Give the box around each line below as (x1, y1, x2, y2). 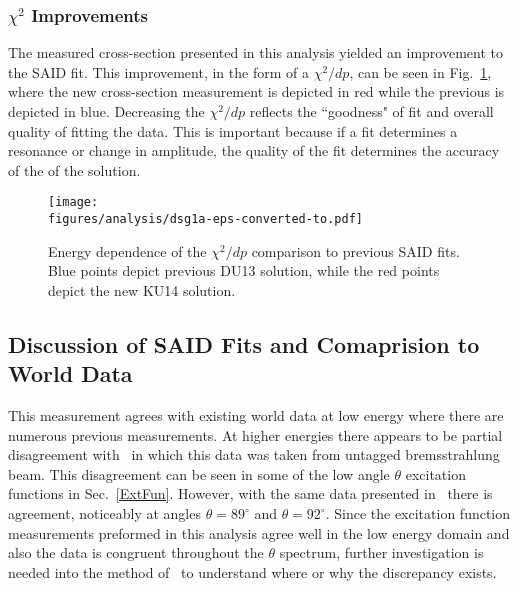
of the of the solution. (8, 159, 141, 180)
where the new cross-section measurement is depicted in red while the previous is (8, 81, 505, 102)
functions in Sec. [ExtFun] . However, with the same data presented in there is (8, 483, 493, 504)
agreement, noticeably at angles (8, 503, 201, 524)
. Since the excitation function (325, 503, 511, 524)
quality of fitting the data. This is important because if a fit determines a (8, 120, 458, 141)
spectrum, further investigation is (279, 542, 484, 563)
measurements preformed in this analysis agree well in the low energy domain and (8, 522, 510, 543)
